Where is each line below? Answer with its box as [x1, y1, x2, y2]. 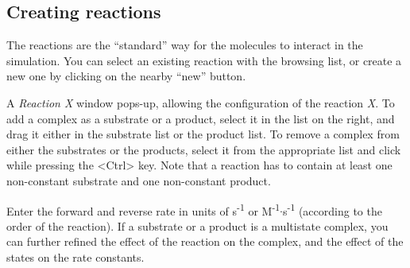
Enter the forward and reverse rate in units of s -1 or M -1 [6, 200, 280, 219]
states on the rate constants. [6, 248, 145, 265]
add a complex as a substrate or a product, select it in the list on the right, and [6, 110, 395, 126]
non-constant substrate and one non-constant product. [6, 172, 271, 188]
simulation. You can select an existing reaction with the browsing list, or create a [6, 52, 402, 68]
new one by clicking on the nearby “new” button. [6, 68, 246, 84]
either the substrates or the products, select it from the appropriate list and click [6, 141, 401, 157]
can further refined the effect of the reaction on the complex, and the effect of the [6, 233, 404, 250]
